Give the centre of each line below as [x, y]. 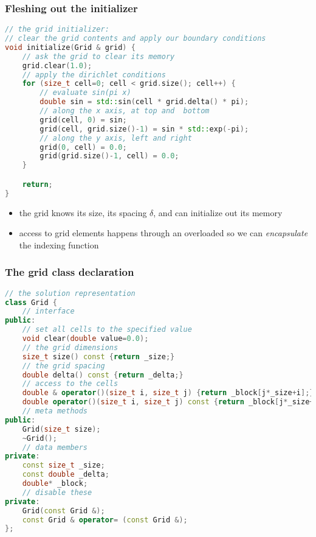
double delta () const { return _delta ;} [103, 375]
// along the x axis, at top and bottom [125, 111]
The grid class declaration [70, 272]
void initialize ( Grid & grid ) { [70, 47]
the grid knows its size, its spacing [83, 212]
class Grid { [31, 302]
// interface [48, 311]
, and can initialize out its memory [218, 212]
